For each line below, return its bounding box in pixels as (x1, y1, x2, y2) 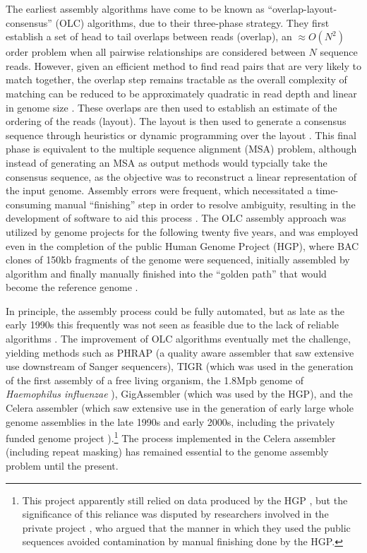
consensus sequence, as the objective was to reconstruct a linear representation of (6, 169, 356, 184)
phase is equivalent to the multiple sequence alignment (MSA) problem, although (6, 141, 357, 156)
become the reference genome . (6, 280, 138, 295)
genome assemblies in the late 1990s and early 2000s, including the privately (6, 414, 335, 429)
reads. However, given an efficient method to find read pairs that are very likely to (6, 58, 361, 73)
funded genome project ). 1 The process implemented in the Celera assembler (6, 429, 336, 445)
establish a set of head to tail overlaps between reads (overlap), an (6, 29, 292, 44)
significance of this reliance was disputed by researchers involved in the (22, 506, 329, 521)
